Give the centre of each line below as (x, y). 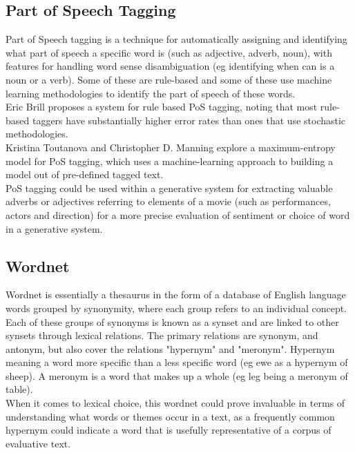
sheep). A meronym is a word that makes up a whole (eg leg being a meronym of (177, 375)
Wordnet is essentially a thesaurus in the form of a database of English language (176, 295)
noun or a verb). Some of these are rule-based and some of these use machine (169, 79)
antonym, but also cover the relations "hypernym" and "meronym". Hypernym (170, 348)
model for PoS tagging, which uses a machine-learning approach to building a (170, 161)
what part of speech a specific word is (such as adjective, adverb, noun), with (169, 52)
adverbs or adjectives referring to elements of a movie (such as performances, (168, 201)
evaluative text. (38, 443)
